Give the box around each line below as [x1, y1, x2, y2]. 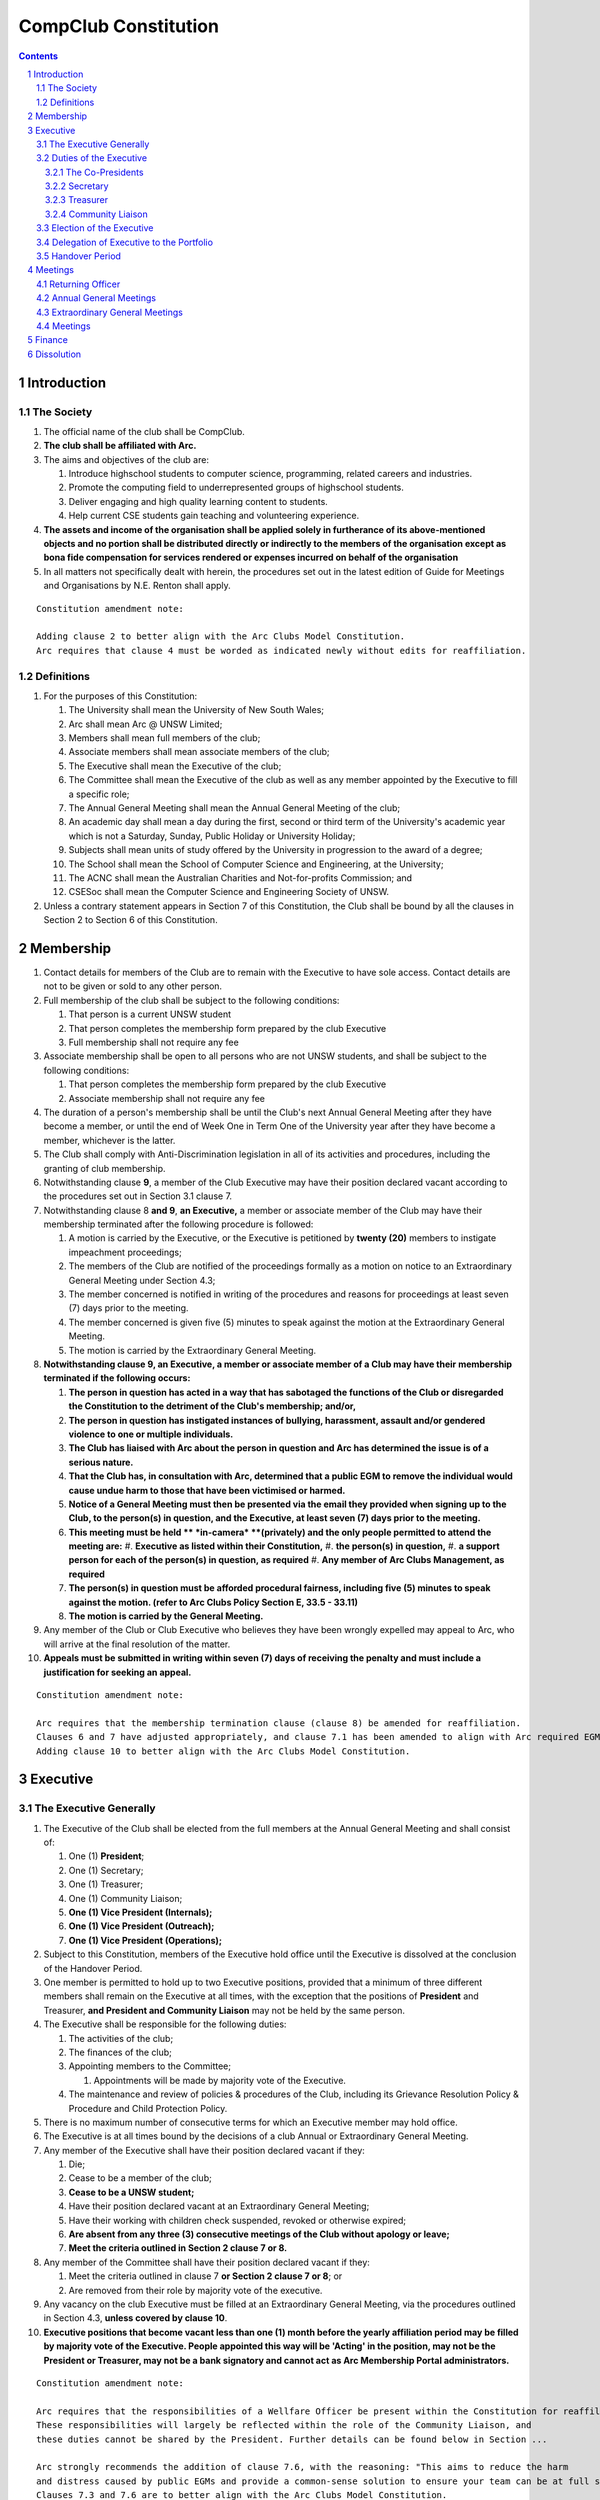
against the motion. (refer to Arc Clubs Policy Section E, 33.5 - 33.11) [68, 1596, 359, 1608]
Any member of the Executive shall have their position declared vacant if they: [43, 2144, 365, 2156]
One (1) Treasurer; [68, 1878, 144, 1890]
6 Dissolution [27, 348, 82, 360]
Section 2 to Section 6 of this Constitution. [43, 914, 219, 926]
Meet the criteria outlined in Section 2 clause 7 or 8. [68, 2242, 288, 2254]
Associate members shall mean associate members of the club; [68, 746, 330, 758]
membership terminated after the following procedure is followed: [43, 1218, 314, 1230]
